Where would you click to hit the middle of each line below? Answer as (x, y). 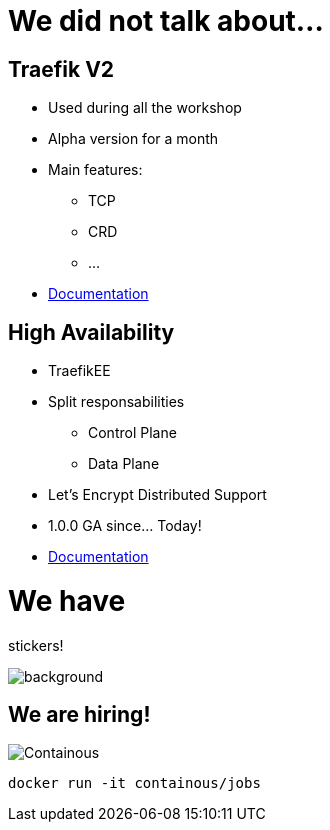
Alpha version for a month (133, 139)
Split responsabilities (116, 402)
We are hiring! (79, 714)
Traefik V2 (61, 69)
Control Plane (132, 433)
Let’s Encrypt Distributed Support (157, 495)
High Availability (91, 332)
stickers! (36, 645)
